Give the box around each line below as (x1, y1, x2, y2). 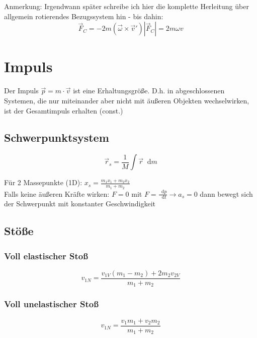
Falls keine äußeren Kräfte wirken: (4, 188, 110, 199)
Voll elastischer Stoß (4, 249, 88, 262)
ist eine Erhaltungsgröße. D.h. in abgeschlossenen (73, 85, 225, 96)
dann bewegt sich (200, 188, 253, 199)
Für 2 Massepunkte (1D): (4, 177, 82, 188)
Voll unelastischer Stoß (4, 298, 99, 310)
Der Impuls (4, 85, 39, 96)
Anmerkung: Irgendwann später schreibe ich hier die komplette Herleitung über (4, 1, 249, 11)
